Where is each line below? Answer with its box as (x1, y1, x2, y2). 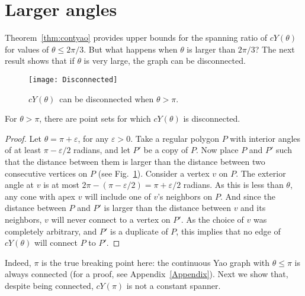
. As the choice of (181, 213, 244, 225)
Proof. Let (5, 132, 41, 144)
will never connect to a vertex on (51, 213, 171, 225)
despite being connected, (5, 279, 94, 291)
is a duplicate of (110, 225, 168, 237)
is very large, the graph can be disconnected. (84, 54, 246, 67)
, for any (78, 132, 109, 144)
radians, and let (73, 144, 130, 156)
